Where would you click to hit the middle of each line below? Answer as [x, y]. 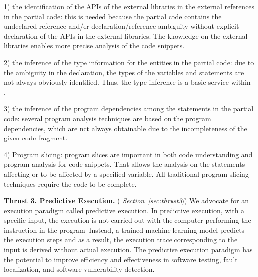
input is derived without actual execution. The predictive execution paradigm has [128, 249]
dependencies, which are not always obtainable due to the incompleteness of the [126, 128]
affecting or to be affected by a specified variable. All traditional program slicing [126, 174]
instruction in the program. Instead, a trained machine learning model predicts [124, 229]
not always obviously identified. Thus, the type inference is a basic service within [127, 82]
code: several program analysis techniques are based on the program [108, 118]
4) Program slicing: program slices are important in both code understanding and [128, 154]
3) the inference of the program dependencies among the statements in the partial [129, 108]
